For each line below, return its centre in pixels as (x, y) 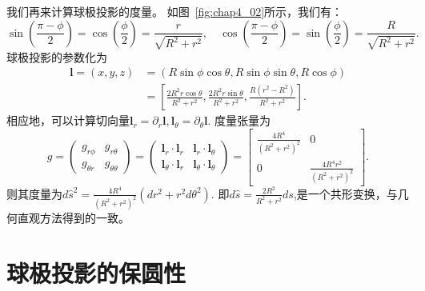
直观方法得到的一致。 (73, 217)
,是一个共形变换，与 (345, 193)
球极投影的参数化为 (57, 56)
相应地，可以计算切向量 (68, 120)
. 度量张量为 (239, 120)
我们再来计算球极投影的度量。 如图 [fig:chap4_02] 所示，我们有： (175, 11)
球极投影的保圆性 (96, 272)
